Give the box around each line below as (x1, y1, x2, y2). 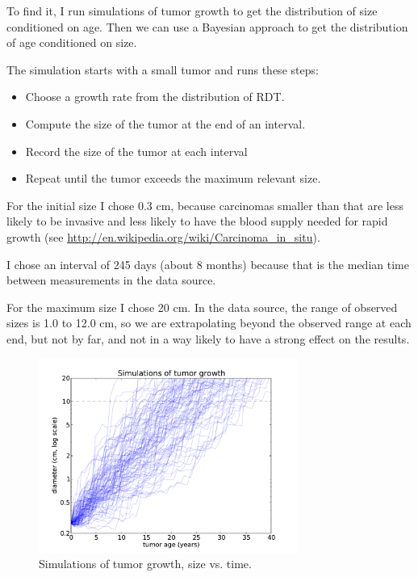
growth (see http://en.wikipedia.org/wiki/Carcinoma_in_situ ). (6, 228, 320, 245)
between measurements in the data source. (6, 272, 216, 288)
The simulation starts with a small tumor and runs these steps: (6, 61, 319, 78)
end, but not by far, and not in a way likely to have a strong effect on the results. (6, 330, 410, 347)
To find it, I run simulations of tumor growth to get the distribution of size (6, 2, 378, 19)
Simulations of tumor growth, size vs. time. (39, 555, 252, 572)
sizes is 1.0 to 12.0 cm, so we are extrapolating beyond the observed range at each (6, 314, 412, 331)
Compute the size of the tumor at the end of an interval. (25, 115, 306, 132)
